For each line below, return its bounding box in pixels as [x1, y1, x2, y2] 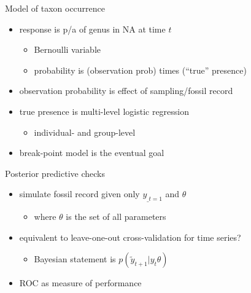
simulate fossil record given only [19, 187, 140, 200]
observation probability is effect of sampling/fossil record [19, 84, 233, 97]
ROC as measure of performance [19, 276, 142, 289]
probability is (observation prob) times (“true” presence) [34, 63, 247, 76]
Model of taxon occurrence [5, 2, 106, 14]
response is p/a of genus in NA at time [19, 22, 166, 35]
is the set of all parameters [66, 210, 166, 223]
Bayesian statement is [34, 252, 116, 265]
